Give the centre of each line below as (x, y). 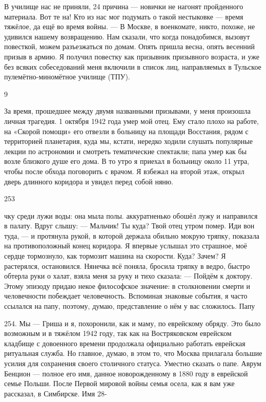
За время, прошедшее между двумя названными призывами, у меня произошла (127, 111)
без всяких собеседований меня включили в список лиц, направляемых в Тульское (133, 66)
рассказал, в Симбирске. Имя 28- (56, 393)
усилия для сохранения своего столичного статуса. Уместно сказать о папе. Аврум (133, 363)
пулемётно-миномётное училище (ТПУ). (67, 77)
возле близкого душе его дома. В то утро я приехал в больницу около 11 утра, (127, 161)
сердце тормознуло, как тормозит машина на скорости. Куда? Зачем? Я (115, 256)
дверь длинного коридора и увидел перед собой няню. (89, 181)
